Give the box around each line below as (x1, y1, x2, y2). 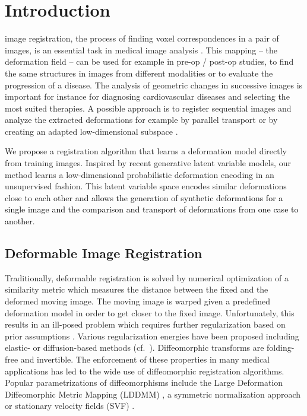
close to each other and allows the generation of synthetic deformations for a (5, 191, 283, 204)
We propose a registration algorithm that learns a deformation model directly (5, 145, 287, 157)
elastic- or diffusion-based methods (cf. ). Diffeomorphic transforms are (5, 341, 264, 354)
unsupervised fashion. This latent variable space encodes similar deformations (5, 180, 287, 192)
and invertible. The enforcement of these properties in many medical (20, 353, 270, 365)
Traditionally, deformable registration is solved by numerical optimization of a (5, 271, 289, 284)
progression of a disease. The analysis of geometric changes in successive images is (5, 78, 303, 91)
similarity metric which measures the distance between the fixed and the (5, 283, 268, 296)
